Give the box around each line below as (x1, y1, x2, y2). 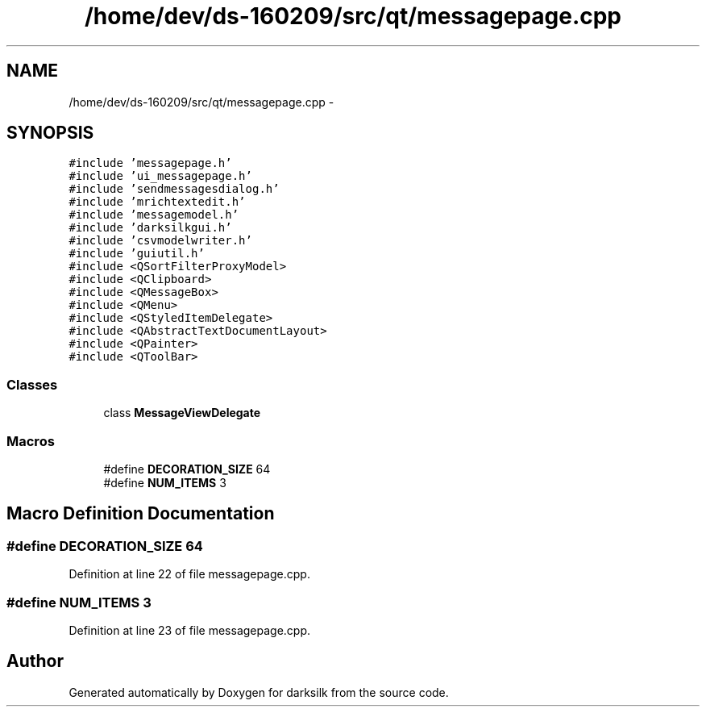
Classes (6, 376, 58, 393)
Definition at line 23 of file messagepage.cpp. (69, 623, 311, 637)
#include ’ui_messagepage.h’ (69, 169, 252, 183)
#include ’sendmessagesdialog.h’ (69, 182, 280, 196)
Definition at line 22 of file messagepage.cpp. (69, 567, 310, 582)
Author (6, 651, 64, 672)
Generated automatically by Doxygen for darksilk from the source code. (69, 685, 449, 699)
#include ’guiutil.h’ (69, 247, 205, 261)
